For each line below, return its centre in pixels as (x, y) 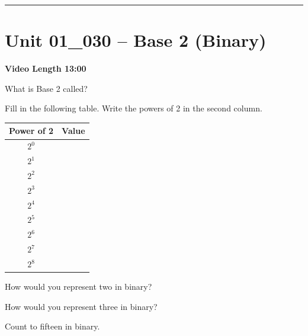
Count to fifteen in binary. (52, 326)
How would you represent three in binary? (81, 306)
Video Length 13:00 (46, 68)
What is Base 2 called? (46, 88)
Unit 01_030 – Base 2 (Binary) (136, 40)
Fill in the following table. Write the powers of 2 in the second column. (134, 108)
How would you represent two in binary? (78, 287)
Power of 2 (31, 131)
